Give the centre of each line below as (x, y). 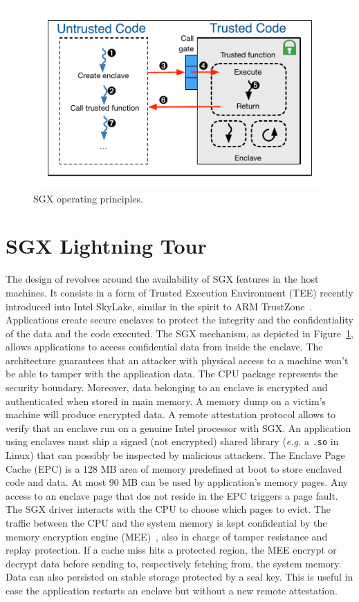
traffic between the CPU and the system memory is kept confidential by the (166, 523)
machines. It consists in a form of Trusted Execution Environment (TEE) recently (179, 292)
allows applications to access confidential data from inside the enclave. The (164, 347)
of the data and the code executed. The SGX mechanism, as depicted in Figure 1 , (179, 333)
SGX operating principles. (88, 198)
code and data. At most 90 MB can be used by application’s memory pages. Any (177, 482)
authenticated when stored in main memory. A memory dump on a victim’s (166, 401)
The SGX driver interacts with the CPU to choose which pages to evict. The (168, 509)
